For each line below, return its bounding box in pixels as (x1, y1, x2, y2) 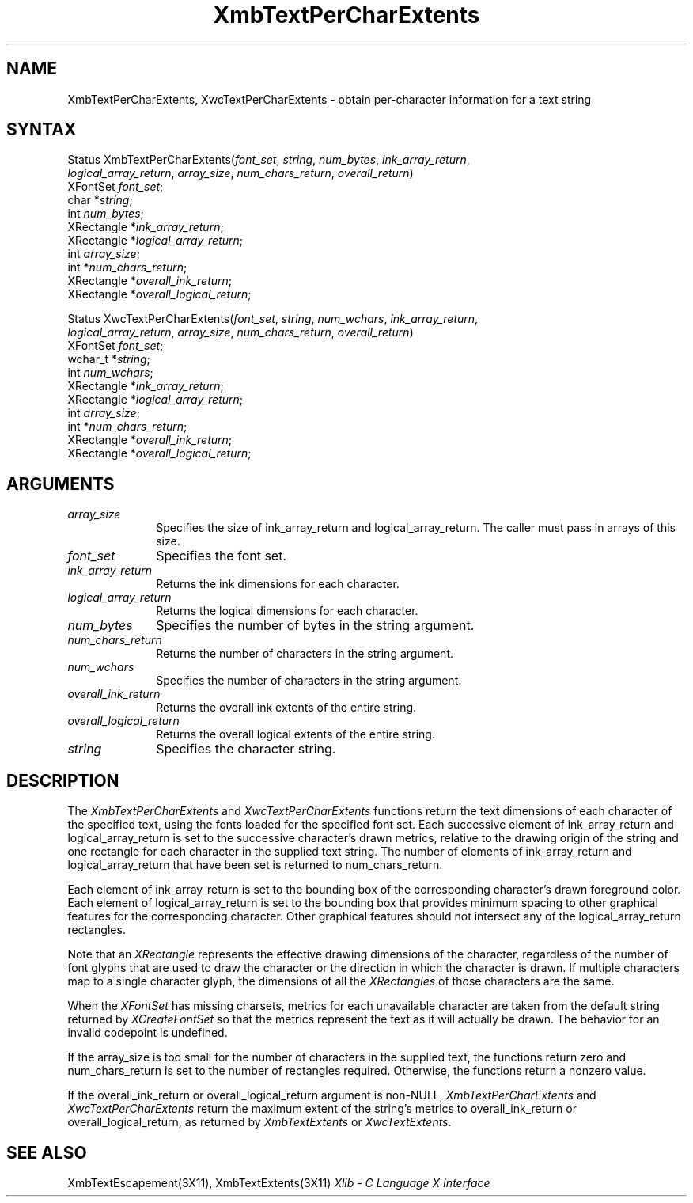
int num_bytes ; (67, 207, 144, 221)
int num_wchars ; (67, 366, 153, 380)
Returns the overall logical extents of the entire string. (156, 727, 435, 742)
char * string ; (67, 193, 133, 207)
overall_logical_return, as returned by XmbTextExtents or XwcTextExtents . (67, 1115, 452, 1129)
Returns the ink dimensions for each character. (156, 577, 400, 591)
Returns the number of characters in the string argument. (156, 647, 453, 661)
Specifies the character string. (156, 741, 336, 757)
